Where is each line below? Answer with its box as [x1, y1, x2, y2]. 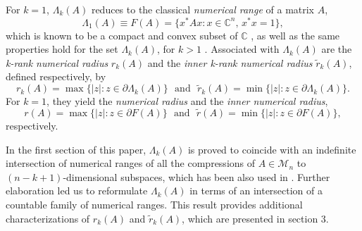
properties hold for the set [6, 42, 118, 56]
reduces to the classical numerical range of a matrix [91, 2, 315, 16]
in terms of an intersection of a [189, 183, 323, 198]
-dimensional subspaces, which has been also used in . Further [63, 169, 330, 184]
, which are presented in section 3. [182, 211, 329, 225]
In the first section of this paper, [6, 142, 146, 156]
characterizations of [6, 211, 90, 225]
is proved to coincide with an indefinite [187, 142, 356, 156]
